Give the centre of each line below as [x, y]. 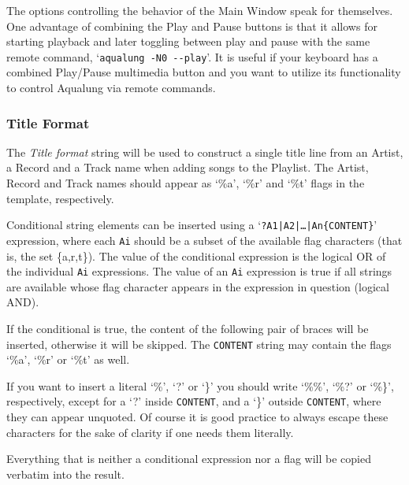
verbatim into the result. [65, 474]
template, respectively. [60, 198]
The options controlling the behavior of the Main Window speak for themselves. [200, 10]
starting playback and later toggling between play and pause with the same [188, 41]
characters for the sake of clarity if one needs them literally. [150, 432]
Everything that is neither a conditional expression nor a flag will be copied [189, 459]
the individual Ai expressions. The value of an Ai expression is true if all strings [199, 271]
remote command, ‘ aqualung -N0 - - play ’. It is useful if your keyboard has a [192, 56]
